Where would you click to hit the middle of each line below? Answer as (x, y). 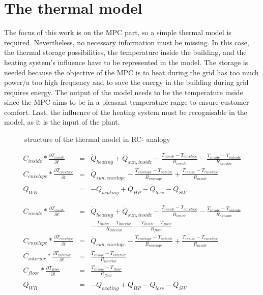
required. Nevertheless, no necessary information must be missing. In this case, (127, 42)
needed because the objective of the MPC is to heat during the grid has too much (131, 72)
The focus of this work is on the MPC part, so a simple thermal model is (118, 32)
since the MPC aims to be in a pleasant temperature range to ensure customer (127, 102)
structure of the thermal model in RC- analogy (97, 139)
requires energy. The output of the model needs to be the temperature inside (124, 92)
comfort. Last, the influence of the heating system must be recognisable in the (126, 112)
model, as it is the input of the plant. (62, 122)
